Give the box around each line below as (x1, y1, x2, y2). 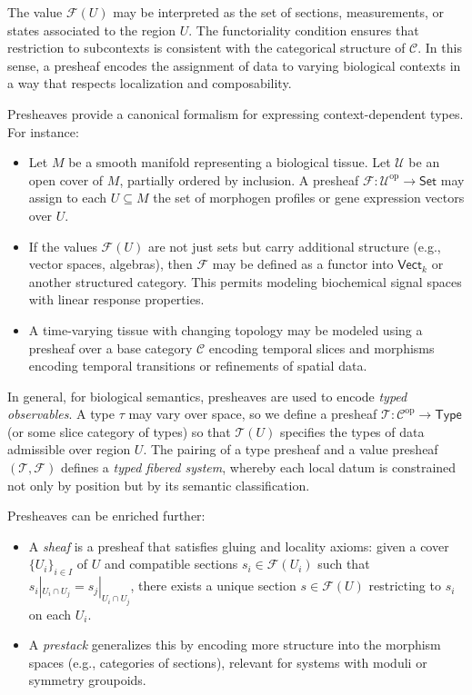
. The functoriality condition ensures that (188, 20, 419, 39)
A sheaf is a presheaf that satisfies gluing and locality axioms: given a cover (28, 536, 449, 555)
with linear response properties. (28, 290, 205, 309)
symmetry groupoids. (28, 670, 146, 690)
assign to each (28, 188, 107, 207)
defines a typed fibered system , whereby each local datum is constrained (60, 458, 457, 477)
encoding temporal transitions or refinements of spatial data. (28, 356, 367, 375)
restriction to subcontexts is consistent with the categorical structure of (7, 38, 406, 57)
